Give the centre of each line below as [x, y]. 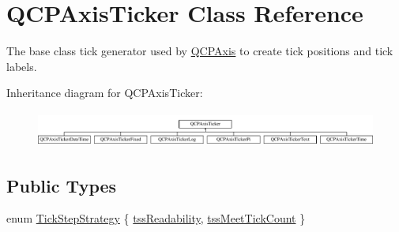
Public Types [62, 185]
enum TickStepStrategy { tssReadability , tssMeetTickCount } [156, 218]
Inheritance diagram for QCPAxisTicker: [105, 93]
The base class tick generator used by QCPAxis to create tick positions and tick [200, 51]
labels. [22, 66]
